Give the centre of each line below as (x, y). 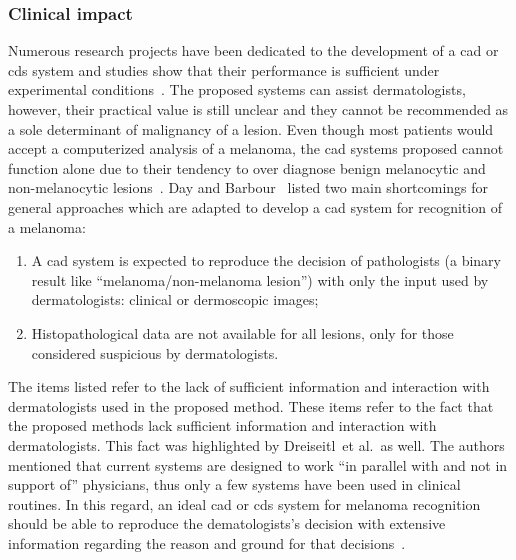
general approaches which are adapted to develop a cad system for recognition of (255, 206)
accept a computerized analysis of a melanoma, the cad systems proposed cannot (256, 148)
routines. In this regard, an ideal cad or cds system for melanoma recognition (244, 503)
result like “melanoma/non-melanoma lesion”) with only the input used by (260, 279)
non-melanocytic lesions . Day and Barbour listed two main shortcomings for (248, 187)
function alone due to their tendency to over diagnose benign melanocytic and (247, 167)
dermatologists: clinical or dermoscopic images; (175, 299)
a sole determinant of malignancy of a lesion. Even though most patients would (251, 128)
